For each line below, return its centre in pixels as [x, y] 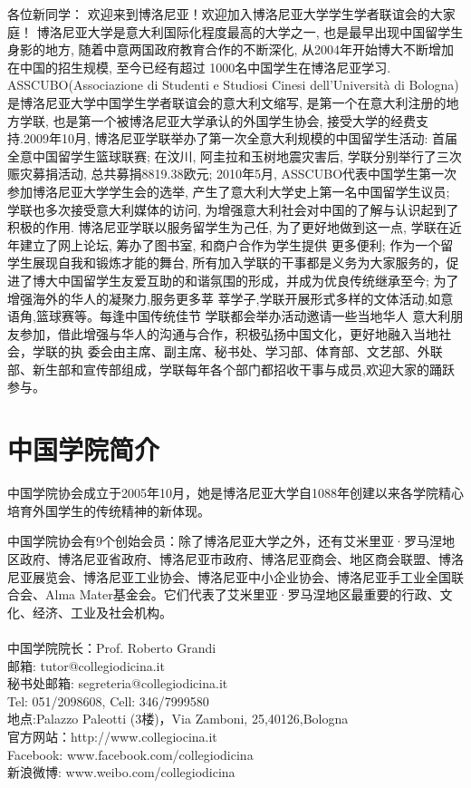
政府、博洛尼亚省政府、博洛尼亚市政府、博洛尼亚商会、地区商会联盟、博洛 [241, 558]
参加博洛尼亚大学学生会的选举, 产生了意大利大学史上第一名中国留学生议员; [229, 191]
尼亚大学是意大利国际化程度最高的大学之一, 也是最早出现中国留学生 [263, 31]
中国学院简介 [84, 449]
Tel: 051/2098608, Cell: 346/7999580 [108, 700]
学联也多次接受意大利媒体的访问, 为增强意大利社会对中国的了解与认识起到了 [233, 209]
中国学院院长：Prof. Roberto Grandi [112, 647]
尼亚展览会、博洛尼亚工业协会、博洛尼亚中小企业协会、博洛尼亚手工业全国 [229, 576]
